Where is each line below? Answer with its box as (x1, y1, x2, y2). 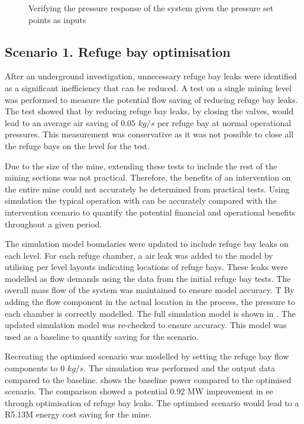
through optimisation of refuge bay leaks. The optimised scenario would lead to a (5, 396, 299, 409)
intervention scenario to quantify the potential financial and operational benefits (5, 205, 296, 218)
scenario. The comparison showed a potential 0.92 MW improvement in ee (5, 385, 273, 397)
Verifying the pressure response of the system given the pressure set (28, 2, 274, 14)
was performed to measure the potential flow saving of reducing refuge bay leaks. (5, 93, 298, 105)
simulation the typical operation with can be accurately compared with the (5, 194, 277, 207)
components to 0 (5, 362, 65, 374)
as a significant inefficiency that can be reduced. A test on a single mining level (5, 81, 292, 94)
